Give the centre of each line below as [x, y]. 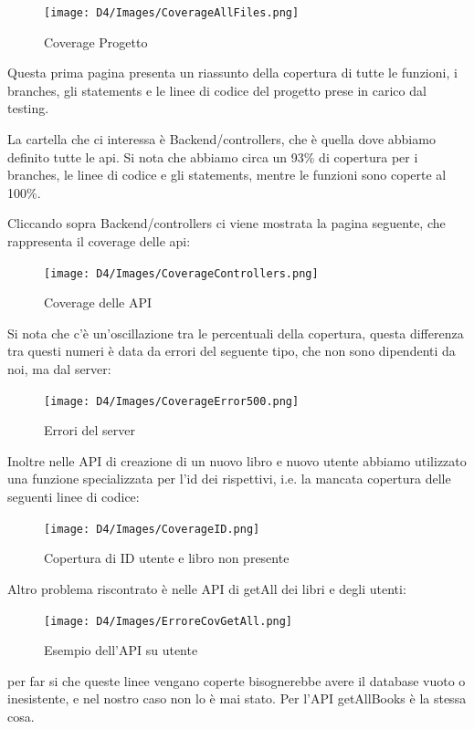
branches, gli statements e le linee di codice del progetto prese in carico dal [217, 90]
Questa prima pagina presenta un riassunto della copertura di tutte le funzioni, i [232, 73]
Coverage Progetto [96, 42]
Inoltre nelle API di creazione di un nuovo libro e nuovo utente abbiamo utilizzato [237, 460]
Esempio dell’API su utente [121, 650]
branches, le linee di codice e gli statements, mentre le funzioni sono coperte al [227, 175]
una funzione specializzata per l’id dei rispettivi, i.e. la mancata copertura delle [229, 479]
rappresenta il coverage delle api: [99, 241]
